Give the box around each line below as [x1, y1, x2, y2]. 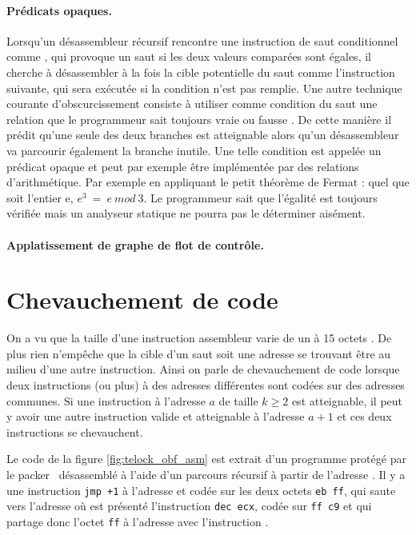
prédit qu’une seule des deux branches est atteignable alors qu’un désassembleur [6, 126, 399, 143]
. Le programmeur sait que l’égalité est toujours [143, 189, 378, 206]
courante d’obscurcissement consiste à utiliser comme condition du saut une [6, 95, 378, 112]
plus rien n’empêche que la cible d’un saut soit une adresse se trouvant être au [6, 345, 391, 361]
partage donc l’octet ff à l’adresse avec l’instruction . [6, 513, 269, 529]
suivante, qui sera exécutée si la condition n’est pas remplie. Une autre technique [6, 79, 402, 96]
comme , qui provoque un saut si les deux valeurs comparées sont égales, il [6, 48, 371, 65]
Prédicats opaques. [6, 2, 112, 18]
